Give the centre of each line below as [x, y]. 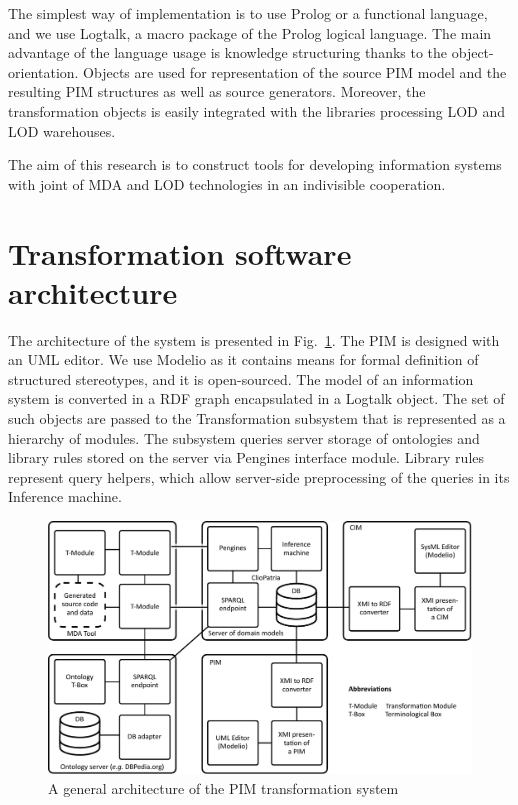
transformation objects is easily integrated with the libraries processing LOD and [257, 110]
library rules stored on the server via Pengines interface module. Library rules [246, 457]
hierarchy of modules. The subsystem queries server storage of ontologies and [244, 437]
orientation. [43, 71]
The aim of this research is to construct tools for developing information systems [255, 164]
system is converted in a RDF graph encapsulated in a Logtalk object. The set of [256, 398]
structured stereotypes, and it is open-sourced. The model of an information [241, 378]
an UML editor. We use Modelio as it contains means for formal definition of [243, 359]
